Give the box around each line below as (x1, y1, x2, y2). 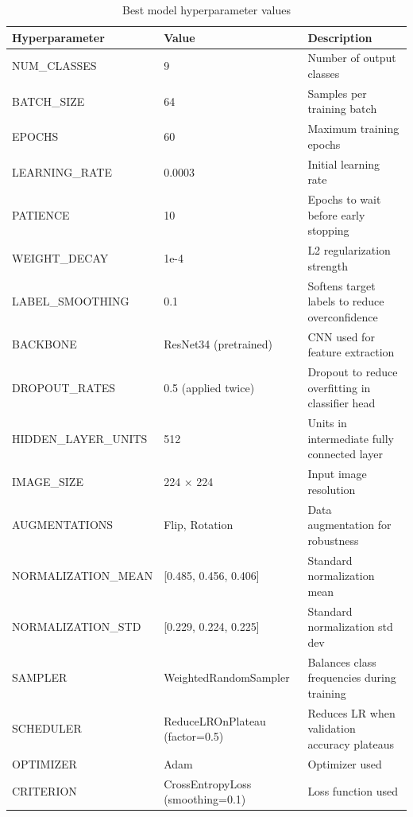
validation (307, 720, 356, 737)
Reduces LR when (307, 704, 396, 721)
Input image (307, 465, 367, 482)
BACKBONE (12, 336, 77, 352)
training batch (307, 100, 377, 117)
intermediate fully (307, 430, 394, 446)
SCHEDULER (12, 720, 82, 737)
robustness (307, 531, 359, 548)
